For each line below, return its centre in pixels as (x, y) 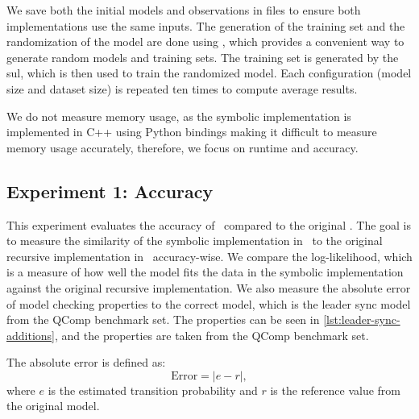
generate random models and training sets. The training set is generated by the (203, 57)
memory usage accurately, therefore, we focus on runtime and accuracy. (183, 147)
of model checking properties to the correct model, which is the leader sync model (209, 303)
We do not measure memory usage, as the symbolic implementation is (179, 116)
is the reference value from (336, 390)
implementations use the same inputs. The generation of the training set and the (206, 25)
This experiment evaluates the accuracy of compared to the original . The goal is (209, 224)
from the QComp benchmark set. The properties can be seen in (163, 319)
